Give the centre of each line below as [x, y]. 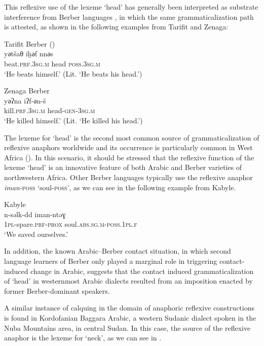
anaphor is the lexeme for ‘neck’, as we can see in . [83, 338]
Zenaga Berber [27, 91]
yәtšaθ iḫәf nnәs [29, 54]
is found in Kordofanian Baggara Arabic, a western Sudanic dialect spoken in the [130, 318]
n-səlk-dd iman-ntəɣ [35, 214]
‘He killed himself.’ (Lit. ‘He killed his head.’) [73, 120]
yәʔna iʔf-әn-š [25, 100]
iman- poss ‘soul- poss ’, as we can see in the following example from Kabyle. [120, 187]
